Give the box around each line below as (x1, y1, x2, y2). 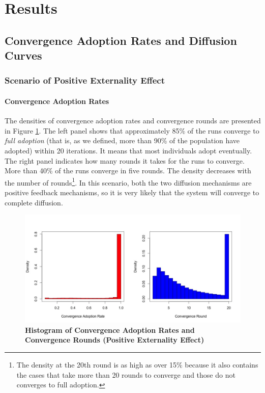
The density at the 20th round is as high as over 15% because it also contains (16, 359, 258, 370)
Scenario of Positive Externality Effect (5, 74, 165, 87)
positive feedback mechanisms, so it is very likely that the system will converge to (5, 187, 259, 197)
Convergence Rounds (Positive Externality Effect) (25, 334, 204, 345)
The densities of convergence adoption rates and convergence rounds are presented (5, 115, 261, 126)
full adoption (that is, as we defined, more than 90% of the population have (5, 135, 240, 146)
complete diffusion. (5, 197, 63, 207)
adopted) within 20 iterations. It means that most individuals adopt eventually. (5, 145, 252, 155)
